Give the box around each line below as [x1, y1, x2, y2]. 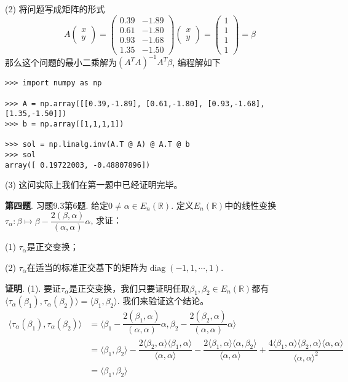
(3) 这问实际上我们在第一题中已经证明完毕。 [5, 178, 183, 191]
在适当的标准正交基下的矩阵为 [26, 261, 148, 274]
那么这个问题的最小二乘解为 [5, 55, 117, 68]
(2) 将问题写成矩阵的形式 [5, 2, 105, 15]
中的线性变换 [224, 198, 277, 211]
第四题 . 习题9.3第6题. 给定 [5, 198, 108, 211]
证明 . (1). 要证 [5, 281, 61, 294]
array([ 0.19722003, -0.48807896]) [5, 160, 151, 170]
